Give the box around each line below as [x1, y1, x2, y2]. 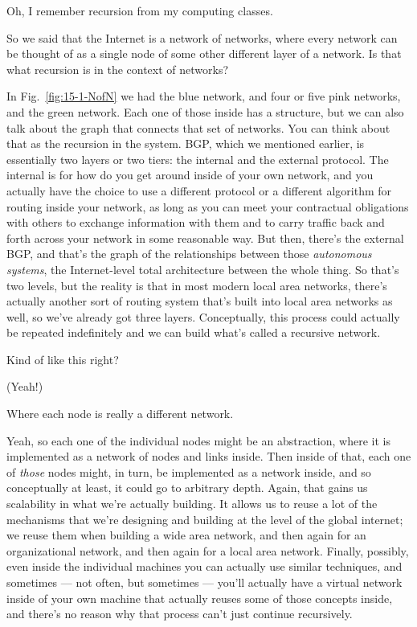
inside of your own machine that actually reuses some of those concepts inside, [6, 589, 393, 606]
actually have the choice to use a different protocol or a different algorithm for [6, 182, 392, 199]
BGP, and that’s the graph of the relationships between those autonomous [6, 245, 372, 262]
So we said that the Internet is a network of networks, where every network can [6, 29, 398, 46]
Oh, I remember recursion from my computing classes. [6, 2, 273, 18]
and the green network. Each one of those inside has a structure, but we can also [6, 103, 404, 120]
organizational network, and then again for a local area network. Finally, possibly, [6, 542, 409, 559]
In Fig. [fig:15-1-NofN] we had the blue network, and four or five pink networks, [6, 88, 401, 104]
